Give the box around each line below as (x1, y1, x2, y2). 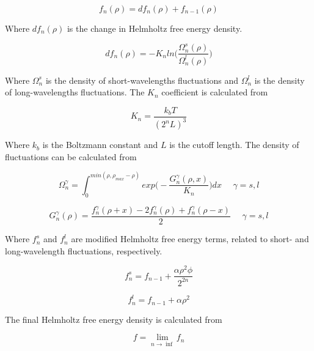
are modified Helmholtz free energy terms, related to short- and (71, 232, 309, 245)
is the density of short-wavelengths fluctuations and (45, 73, 238, 86)
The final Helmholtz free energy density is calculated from (5, 312, 222, 325)
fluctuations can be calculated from (5, 150, 137, 163)
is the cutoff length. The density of (169, 138, 299, 151)
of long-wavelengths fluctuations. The (5, 86, 145, 98)
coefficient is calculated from (161, 86, 268, 98)
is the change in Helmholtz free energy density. (67, 22, 243, 34)
